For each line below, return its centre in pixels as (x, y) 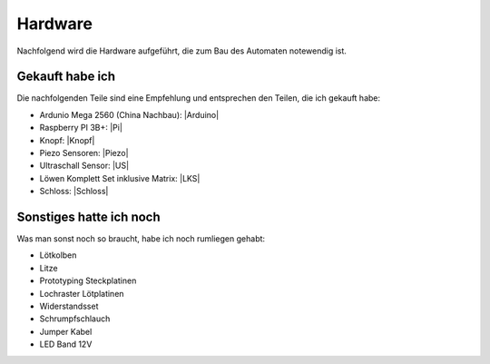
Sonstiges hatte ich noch (88, 217)
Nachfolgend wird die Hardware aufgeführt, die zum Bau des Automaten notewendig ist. (181, 51)
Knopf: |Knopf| (67, 140)
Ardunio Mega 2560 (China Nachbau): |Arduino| (129, 114)
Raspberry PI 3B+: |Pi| (81, 128)
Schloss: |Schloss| (74, 192)
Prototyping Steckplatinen (88, 280)
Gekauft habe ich (66, 77)
